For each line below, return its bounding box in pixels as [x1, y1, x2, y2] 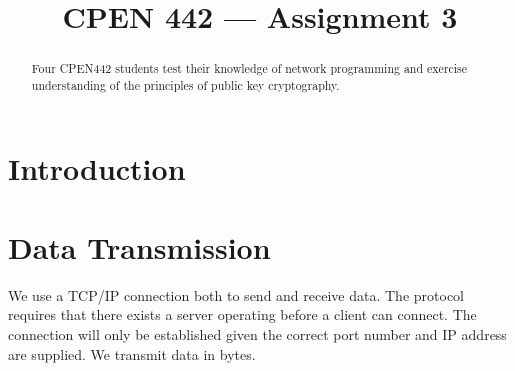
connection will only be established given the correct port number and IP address [8, 323, 507, 344]
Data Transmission [8, 226, 271, 267]
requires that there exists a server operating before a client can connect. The [8, 304, 477, 325]
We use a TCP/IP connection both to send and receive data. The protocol [8, 284, 464, 305]
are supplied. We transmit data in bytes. [8, 343, 256, 364]
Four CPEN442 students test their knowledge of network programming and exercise [31, 60, 468, 77]
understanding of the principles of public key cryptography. [31, 76, 340, 93]
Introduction [8, 148, 186, 189]
